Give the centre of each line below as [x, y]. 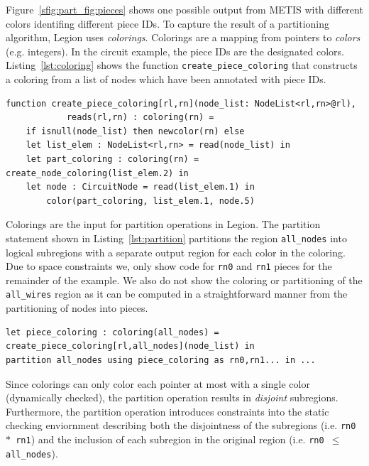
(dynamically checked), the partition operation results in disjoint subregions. [172, 397]
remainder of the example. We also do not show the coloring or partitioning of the [184, 280]
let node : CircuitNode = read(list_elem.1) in [140, 187]
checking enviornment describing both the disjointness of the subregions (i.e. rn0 [181, 425]
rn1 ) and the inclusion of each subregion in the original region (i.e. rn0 [170, 439]
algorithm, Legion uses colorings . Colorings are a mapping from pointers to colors [183, 37]
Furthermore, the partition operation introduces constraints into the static [167, 411]
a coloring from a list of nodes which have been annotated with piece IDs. [166, 79]
